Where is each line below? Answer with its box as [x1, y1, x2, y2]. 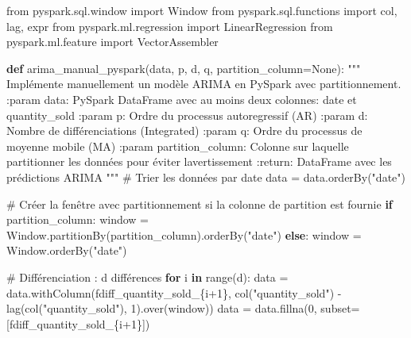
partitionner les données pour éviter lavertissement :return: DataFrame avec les [6, 153, 392, 170]
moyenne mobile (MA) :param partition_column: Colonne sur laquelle [6, 137, 349, 154]
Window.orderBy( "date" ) [6, 242, 127, 259]
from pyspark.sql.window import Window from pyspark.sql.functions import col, [6, 2, 397, 18]
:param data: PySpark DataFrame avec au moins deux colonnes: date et [6, 90, 357, 107]
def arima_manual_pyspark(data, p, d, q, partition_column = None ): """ [6, 60, 361, 76]
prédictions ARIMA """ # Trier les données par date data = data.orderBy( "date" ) [6, 168, 405, 185]
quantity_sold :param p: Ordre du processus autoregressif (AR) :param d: [6, 106, 368, 123]
